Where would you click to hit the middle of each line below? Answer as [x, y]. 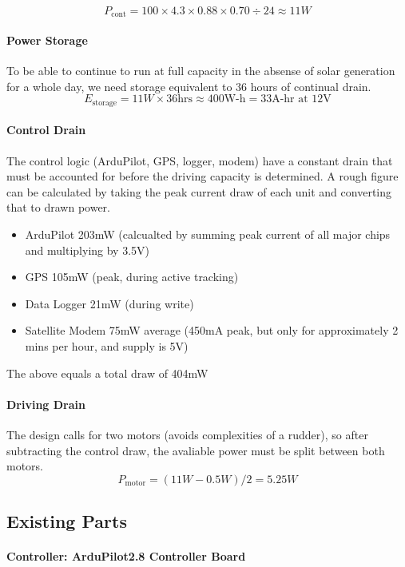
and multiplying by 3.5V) [87, 250]
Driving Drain [46, 404]
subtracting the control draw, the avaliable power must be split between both [196, 450]
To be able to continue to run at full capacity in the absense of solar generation [201, 71]
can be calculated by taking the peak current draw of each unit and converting [199, 191]
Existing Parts [67, 521]
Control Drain [46, 130]
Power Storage [47, 40]
